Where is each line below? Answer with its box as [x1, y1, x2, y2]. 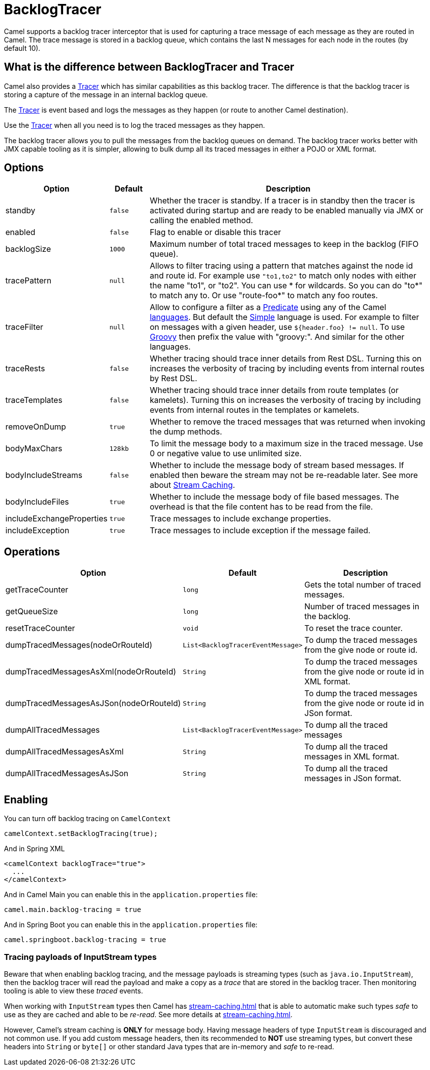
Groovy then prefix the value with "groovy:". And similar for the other [149, 332, 405, 342]
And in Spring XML [4, 844, 65, 853]
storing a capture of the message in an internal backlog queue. [4, 90, 208, 99]
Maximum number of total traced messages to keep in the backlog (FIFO [149, 239, 419, 249]
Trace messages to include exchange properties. [149, 514, 331, 524]
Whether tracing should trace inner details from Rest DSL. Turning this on [149, 354, 422, 364]
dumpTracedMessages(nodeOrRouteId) [5, 640, 152, 650]
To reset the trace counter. [304, 623, 403, 634]
